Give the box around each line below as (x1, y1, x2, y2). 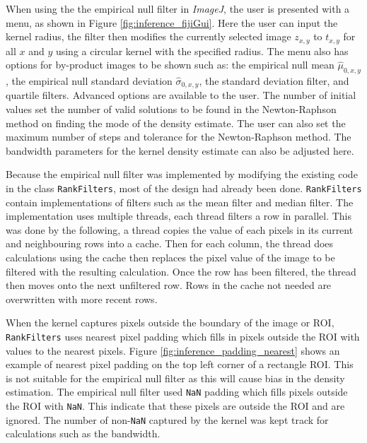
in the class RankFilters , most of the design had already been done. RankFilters (6, 181, 362, 196)
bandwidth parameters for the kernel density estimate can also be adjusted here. (6, 143, 354, 158)
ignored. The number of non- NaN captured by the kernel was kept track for (6, 412, 329, 427)
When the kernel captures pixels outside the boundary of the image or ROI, (6, 315, 334, 330)
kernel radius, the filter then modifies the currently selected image (6, 29, 291, 44)
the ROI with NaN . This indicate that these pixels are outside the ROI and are (6, 398, 345, 413)
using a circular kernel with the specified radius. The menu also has (55, 43, 349, 58)
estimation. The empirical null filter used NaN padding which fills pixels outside (6, 384, 348, 399)
